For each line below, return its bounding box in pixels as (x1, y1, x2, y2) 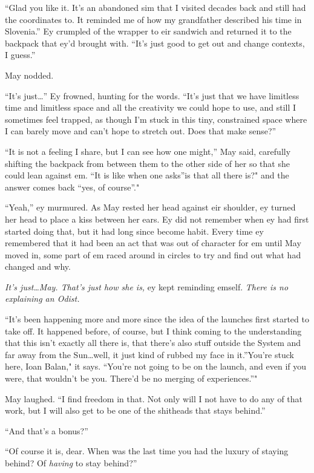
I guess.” (5, 48, 36, 61)
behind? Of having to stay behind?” (5, 457, 137, 469)
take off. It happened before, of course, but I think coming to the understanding (5, 324, 302, 337)
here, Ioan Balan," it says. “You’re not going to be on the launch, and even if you (5, 360, 307, 373)
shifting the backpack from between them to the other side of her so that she (5, 157, 290, 169)
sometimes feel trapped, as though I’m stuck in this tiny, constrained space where (5, 113, 307, 125)
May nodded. (5, 68, 54, 81)
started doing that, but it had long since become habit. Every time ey (5, 224, 264, 237)
